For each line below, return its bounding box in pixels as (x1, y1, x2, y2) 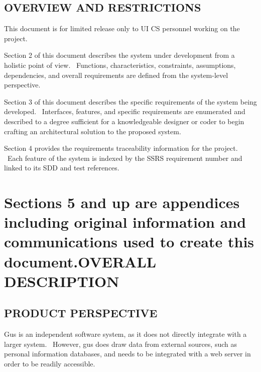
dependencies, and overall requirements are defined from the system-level (4, 69, 228, 80)
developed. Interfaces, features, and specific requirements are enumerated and (4, 106, 245, 117)
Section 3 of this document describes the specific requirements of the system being (4, 96, 257, 107)
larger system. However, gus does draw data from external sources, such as (4, 338, 237, 349)
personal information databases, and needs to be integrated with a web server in (4, 348, 251, 359)
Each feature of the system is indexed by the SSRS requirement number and (7, 152, 242, 163)
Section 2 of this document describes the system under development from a (4, 50, 235, 60)
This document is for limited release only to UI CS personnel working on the (4, 23, 240, 34)
